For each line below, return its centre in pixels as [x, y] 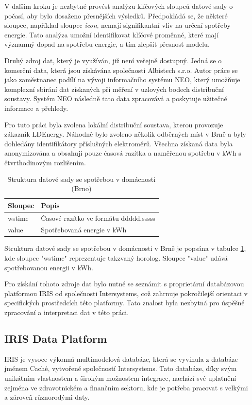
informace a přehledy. [36, 108]
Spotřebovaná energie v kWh [84, 230]
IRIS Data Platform [56, 339]
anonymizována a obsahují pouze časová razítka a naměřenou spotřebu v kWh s [123, 153]
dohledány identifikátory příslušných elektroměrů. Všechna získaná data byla [118, 143]
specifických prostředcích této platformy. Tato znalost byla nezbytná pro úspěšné [125, 303]
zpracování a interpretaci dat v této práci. [67, 312]
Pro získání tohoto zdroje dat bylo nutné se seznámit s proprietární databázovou [124, 284]
